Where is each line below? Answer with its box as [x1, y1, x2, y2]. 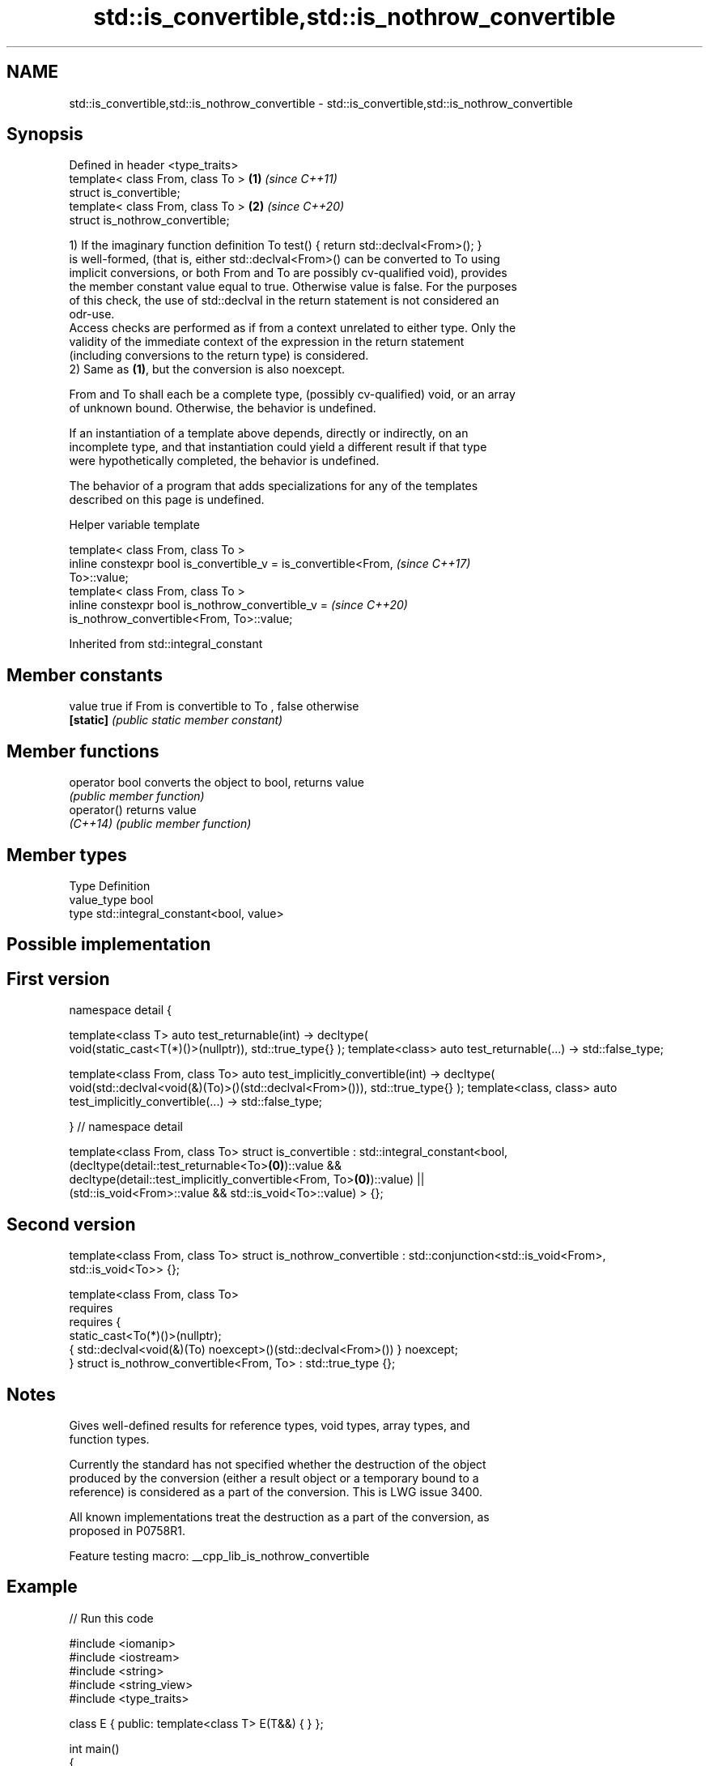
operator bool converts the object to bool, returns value [69, 775, 364, 790]
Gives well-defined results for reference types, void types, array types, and [69, 1418, 470, 1432]
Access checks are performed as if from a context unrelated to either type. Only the [69, 321, 516, 335]
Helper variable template [69, 518, 200, 532]
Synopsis [6, 124, 83, 145]
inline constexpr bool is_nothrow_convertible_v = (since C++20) [69, 598, 408, 612]
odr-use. [69, 307, 115, 322]
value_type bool [69, 892, 154, 906]
